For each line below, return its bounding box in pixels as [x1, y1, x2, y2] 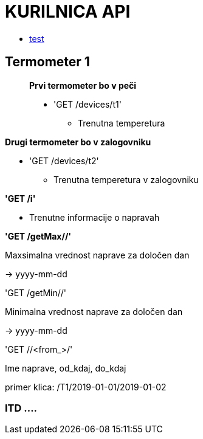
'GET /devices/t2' [29, 155, 99, 166]
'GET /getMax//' [5, 230, 72, 241]
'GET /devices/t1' [53, 99, 122, 109]
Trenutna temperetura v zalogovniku [53, 174, 199, 185]
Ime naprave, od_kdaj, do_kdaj [5, 362, 126, 373]
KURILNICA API [5, 1, 131, 22]
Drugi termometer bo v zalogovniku [5, 136, 151, 147]
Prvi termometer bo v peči [29, 80, 137, 91]
